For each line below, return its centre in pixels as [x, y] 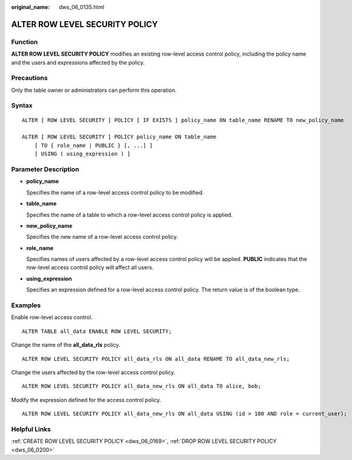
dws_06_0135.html [82, 7]
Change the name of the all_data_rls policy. [66, 345]
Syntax [22, 106]
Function [24, 42]
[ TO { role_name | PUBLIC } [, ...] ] [93, 145]
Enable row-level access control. [52, 317]
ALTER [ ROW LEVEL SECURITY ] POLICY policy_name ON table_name [119, 137]
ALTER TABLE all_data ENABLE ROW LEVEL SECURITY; [97, 331]
